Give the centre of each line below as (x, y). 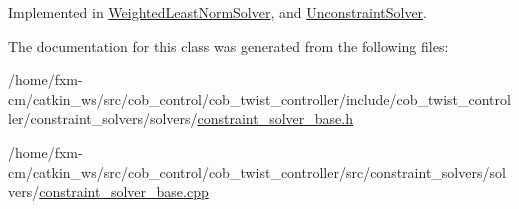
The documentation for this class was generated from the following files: (228, 45)
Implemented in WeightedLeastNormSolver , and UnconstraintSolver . (218, 12)
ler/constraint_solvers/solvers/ (103, 118)
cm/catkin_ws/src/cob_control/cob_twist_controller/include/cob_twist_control (259, 98)
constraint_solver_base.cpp (124, 191)
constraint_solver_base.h (275, 118)
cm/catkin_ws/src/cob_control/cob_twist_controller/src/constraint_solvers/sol (257, 171)
